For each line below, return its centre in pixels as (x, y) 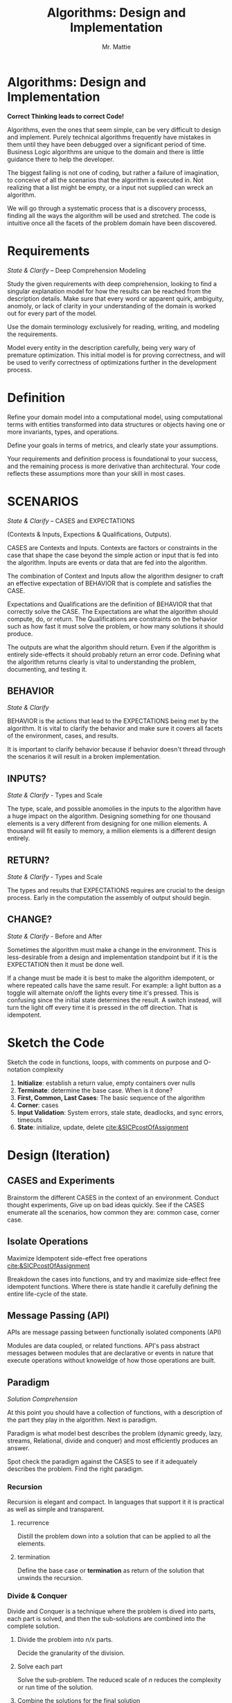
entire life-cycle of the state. (47, 1294)
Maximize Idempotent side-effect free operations (77, 1258)
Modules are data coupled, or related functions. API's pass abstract (104, 1346)
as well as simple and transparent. (56, 1509)
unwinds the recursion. (50, 1578)
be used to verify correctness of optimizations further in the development (112, 362)
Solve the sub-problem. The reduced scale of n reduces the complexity (119, 1679)
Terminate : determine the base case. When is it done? (95, 1090)
